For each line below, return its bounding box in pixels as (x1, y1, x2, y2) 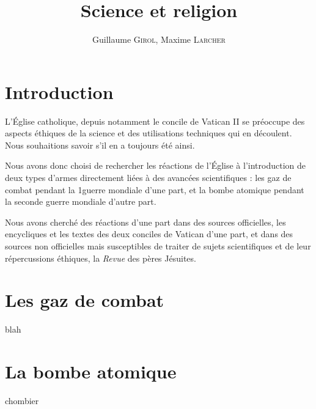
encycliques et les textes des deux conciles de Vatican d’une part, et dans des (5, 227, 293, 240)
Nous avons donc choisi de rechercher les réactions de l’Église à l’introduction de (5, 159, 306, 172)
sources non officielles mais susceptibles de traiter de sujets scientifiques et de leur (5, 240, 311, 252)
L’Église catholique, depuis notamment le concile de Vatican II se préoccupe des (5, 114, 305, 127)
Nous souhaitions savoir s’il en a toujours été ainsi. (5, 138, 195, 151)
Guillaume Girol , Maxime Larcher (92, 33, 226, 46)
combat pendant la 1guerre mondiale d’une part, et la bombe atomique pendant (5, 183, 304, 196)
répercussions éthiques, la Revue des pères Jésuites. (5, 251, 196, 264)
